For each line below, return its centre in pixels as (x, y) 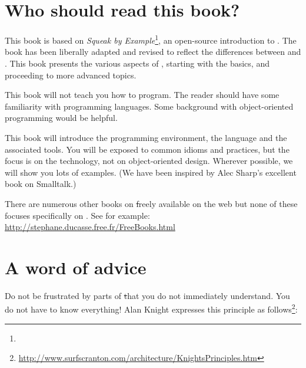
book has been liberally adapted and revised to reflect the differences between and (153, 52)
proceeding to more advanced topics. (71, 75)
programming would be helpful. (61, 118)
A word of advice (76, 267)
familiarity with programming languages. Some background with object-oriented (149, 106)
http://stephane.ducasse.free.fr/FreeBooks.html (90, 227)
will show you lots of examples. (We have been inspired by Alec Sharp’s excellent (151, 172)
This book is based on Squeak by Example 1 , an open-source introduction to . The (151, 39)
